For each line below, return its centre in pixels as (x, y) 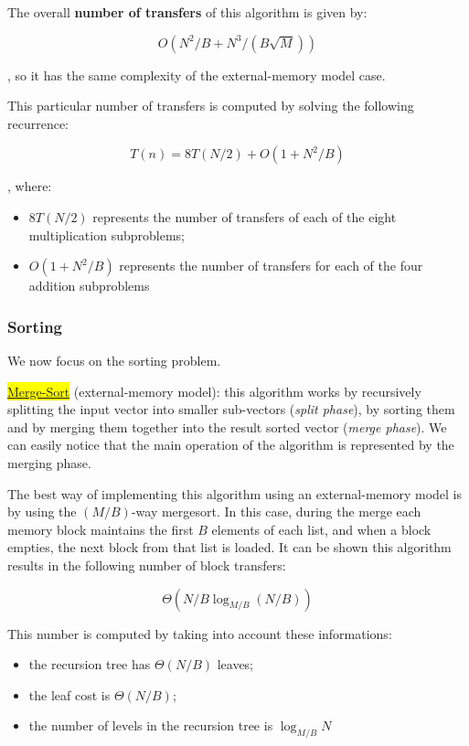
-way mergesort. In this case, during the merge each (276, 512)
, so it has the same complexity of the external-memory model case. (197, 75)
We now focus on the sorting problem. (114, 360)
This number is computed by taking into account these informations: (200, 633)
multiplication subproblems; (107, 234)
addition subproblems (89, 286)
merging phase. (49, 462)
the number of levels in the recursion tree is (151, 725)
